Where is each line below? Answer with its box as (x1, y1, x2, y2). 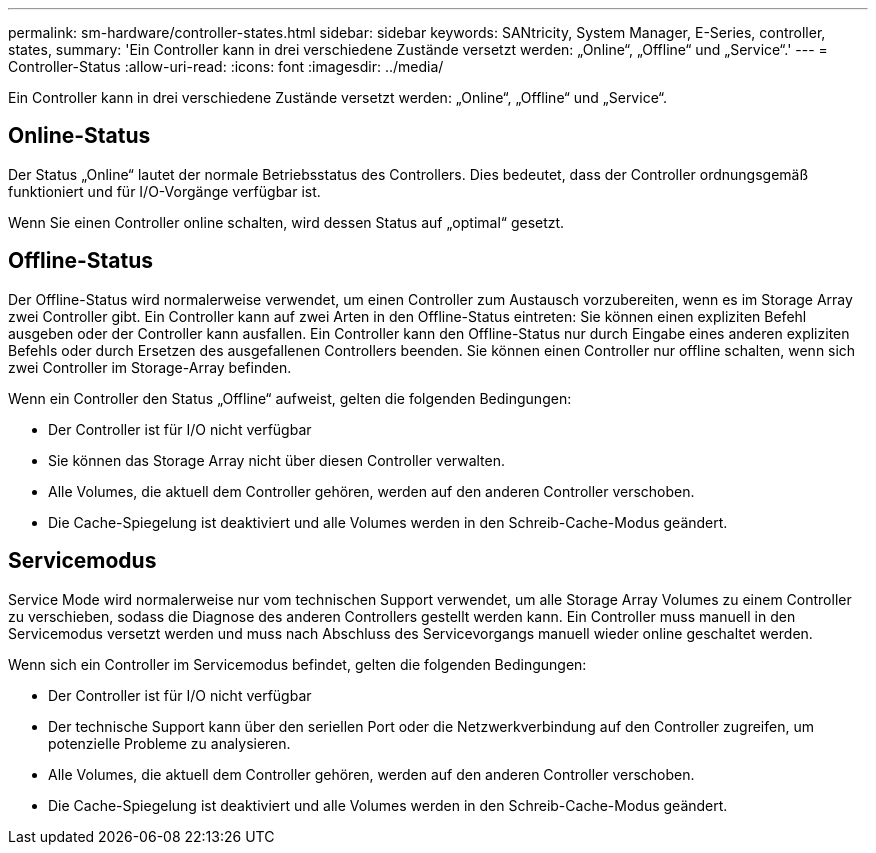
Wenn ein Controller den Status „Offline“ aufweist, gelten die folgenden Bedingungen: (8, 389, 572, 407)
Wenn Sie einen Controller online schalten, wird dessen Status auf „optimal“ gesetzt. (8, 213, 565, 231)
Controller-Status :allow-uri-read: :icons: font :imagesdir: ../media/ (8, 58, 444, 75)
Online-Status (8, 123, 151, 149)
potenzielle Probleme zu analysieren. (48, 734, 291, 752)
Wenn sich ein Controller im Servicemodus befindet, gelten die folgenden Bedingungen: (8, 655, 587, 673)
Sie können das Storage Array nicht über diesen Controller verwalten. (48, 451, 506, 469)
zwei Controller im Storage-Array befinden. (8, 358, 292, 376)
